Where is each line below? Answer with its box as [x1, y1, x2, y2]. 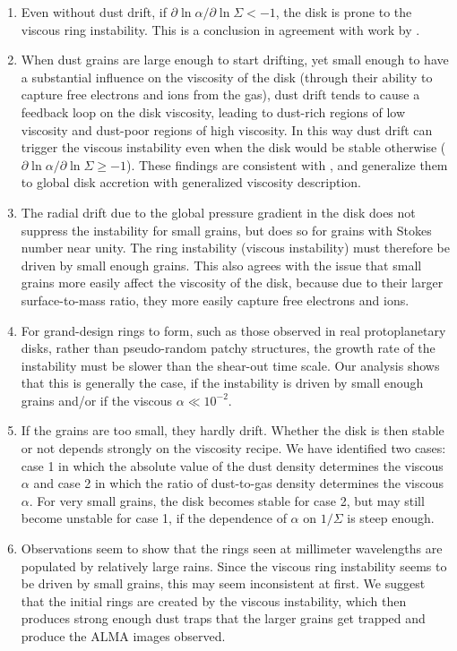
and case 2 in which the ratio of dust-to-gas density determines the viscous [33, 474, 444, 493]
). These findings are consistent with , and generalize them [126, 155, 448, 174]
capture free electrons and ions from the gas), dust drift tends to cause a [21, 85, 420, 104]
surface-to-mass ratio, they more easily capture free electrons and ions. [21, 290, 410, 309]
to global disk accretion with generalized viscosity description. [21, 173, 361, 192]
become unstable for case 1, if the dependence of [21, 509, 287, 527]
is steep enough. [347, 509, 435, 527]
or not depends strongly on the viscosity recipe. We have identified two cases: [21, 439, 446, 458]
